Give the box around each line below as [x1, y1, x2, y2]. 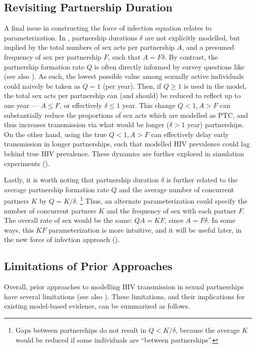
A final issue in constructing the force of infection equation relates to [4, 23, 212, 33]
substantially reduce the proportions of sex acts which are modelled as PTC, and [4, 109, 248, 120]
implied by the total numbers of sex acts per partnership [4, 42, 175, 52]
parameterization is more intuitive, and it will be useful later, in [48, 224, 242, 235]
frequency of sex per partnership [4, 51, 101, 62]
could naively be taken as [4, 80, 80, 91]
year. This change [122, 100, 176, 110]
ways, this [4, 224, 34, 235]
